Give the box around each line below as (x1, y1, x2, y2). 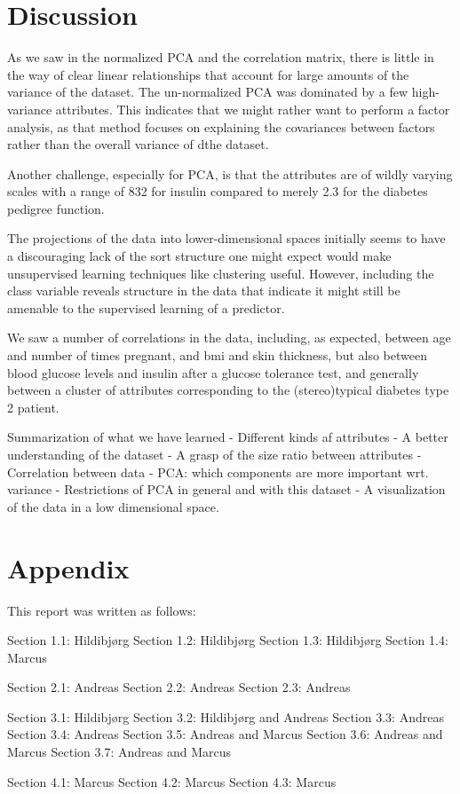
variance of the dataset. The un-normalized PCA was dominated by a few (7, 83, 408, 101)
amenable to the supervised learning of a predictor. (7, 298, 285, 317)
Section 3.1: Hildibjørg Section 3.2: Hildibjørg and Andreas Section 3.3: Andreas (7, 707, 444, 726)
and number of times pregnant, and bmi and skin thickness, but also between (7, 346, 427, 365)
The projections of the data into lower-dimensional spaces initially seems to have (7, 229, 446, 248)
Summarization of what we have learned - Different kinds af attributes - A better (7, 428, 448, 446)
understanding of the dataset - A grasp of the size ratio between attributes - (7, 445, 422, 463)
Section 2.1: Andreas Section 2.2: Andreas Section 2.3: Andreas (7, 678, 351, 696)
